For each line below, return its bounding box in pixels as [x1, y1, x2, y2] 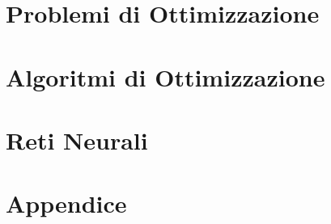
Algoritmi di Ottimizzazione [6, 60, 325, 93]
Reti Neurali [6, 123, 148, 156]
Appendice [6, 187, 127, 220]
